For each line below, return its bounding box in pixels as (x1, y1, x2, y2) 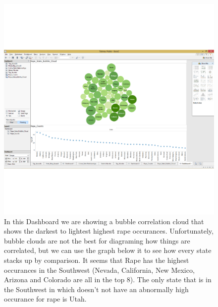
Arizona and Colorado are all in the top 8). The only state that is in (4, 274, 212, 285)
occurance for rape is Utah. (4, 294, 87, 304)
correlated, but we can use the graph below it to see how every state (4, 245, 212, 255)
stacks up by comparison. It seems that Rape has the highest (4, 254, 189, 265)
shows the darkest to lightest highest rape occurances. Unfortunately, (4, 226, 214, 236)
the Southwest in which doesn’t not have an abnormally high (4, 284, 189, 294)
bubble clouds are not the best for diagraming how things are (4, 235, 190, 246)
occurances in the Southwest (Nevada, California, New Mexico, (4, 264, 195, 275)
